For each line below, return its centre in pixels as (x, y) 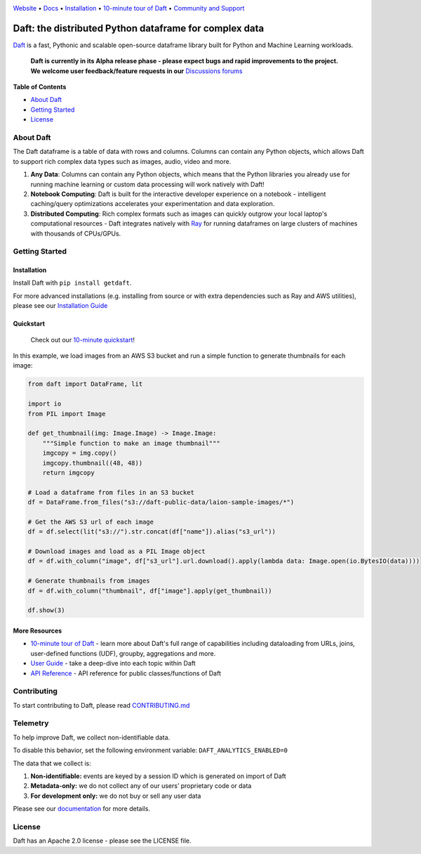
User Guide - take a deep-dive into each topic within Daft (113, 664)
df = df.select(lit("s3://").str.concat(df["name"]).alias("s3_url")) (152, 532)
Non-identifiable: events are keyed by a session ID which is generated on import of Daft (159, 776)
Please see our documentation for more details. (82, 809)
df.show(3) (46, 610)
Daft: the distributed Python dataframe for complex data (139, 28)
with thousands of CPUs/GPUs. (76, 233)
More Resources (38, 630)
